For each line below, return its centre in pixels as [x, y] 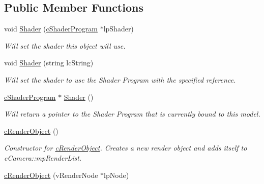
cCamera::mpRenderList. [43, 157]
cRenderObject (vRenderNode [51, 175]
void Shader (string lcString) [49, 63]
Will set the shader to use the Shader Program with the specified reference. [120, 79]
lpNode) [116, 175]
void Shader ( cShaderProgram [51, 29]
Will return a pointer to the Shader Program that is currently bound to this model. [132, 114]
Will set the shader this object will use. [65, 45]
